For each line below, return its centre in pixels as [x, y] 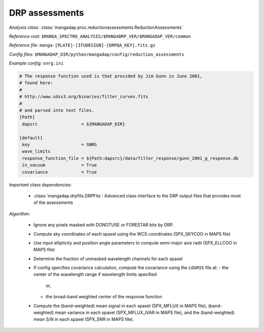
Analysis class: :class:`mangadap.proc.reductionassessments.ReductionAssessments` [96, 27]
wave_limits [36, 151]
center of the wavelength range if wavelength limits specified [95, 274]
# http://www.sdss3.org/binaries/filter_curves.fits [84, 97]
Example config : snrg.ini [36, 63]
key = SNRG [60, 144]
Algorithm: [20, 214]
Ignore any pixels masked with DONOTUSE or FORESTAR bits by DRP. [104, 225]
